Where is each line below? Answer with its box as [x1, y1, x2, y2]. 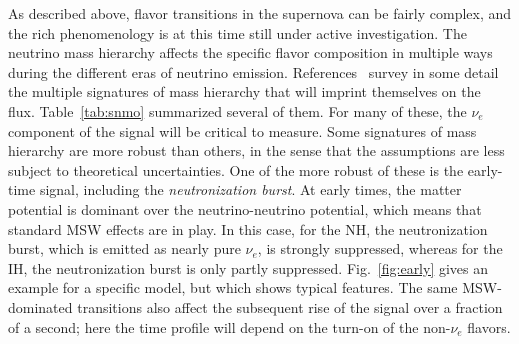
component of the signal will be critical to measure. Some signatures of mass [8, 120, 477, 141]
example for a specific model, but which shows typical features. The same [8, 277, 458, 298]
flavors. [467, 316, 511, 337]
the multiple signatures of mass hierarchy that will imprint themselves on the [8, 81, 481, 102]
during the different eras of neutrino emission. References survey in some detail [8, 61, 499, 82]
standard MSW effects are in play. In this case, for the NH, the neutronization [8, 218, 488, 239]
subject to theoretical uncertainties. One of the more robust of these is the [8, 159, 464, 180]
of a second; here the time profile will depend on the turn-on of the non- [8, 316, 451, 337]
